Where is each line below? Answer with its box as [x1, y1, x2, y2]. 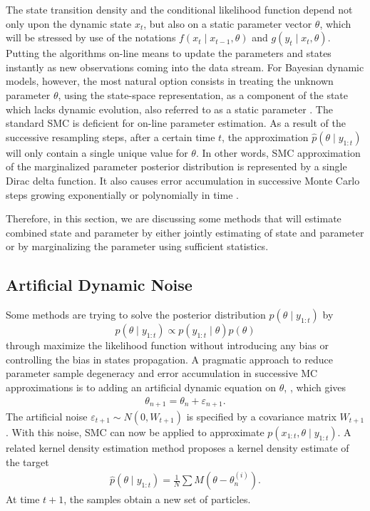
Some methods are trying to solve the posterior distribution [6, 307, 266, 322]
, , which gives [284, 379, 346, 394]
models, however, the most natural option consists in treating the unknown [6, 73, 334, 88]
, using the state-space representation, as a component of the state [58, 87, 349, 102]
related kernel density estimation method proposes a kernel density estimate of [6, 440, 349, 455]
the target [6, 454, 49, 469]
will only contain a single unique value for [6, 145, 188, 160]
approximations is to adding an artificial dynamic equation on [6, 379, 277, 394]
